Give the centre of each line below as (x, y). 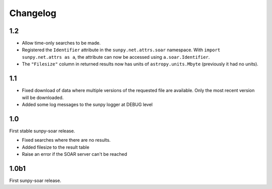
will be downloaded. (43, 98)
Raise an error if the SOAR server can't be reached (75, 154)
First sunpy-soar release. (35, 180)
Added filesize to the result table (56, 147)
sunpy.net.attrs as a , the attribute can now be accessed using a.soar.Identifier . (116, 57)
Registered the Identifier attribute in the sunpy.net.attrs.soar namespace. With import (121, 50)
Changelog (33, 13)
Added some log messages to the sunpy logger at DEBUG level (87, 104)
